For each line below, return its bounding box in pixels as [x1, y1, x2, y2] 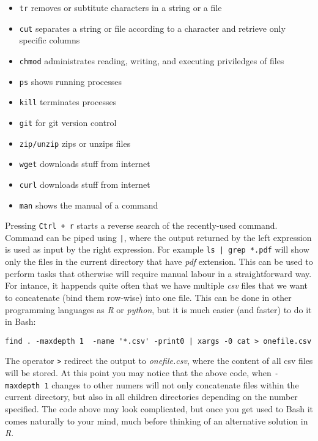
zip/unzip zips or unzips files [19, 136, 131, 149]
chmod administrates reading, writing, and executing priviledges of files [19, 54, 284, 67]
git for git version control [19, 116, 117, 128]
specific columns [19, 34, 80, 46]
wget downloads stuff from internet [19, 157, 150, 170]
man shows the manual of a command [19, 198, 158, 211]
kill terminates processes [19, 95, 117, 108]
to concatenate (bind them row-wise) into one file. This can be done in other [5, 291, 292, 303]
